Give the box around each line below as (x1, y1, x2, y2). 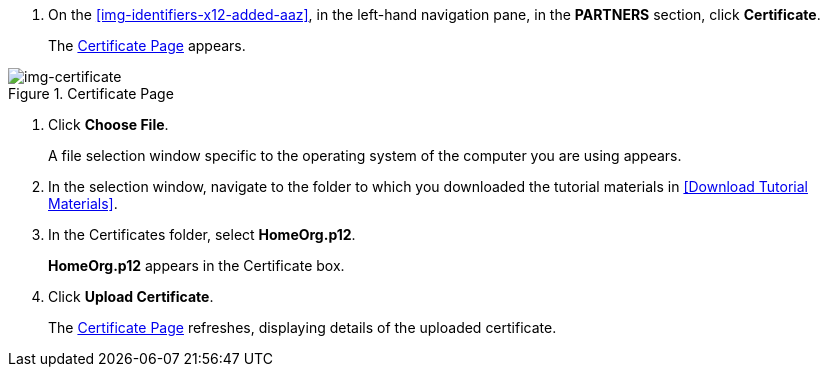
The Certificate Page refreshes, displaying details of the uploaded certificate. (48, 319, 557, 336)
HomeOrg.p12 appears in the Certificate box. (48, 257, 345, 274)
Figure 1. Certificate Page (8, 85, 174, 102)
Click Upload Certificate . (48, 288, 214, 305)
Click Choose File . (48, 116, 169, 133)
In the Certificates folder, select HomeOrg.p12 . (48, 226, 356, 243)
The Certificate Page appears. (48, 37, 246, 54)
